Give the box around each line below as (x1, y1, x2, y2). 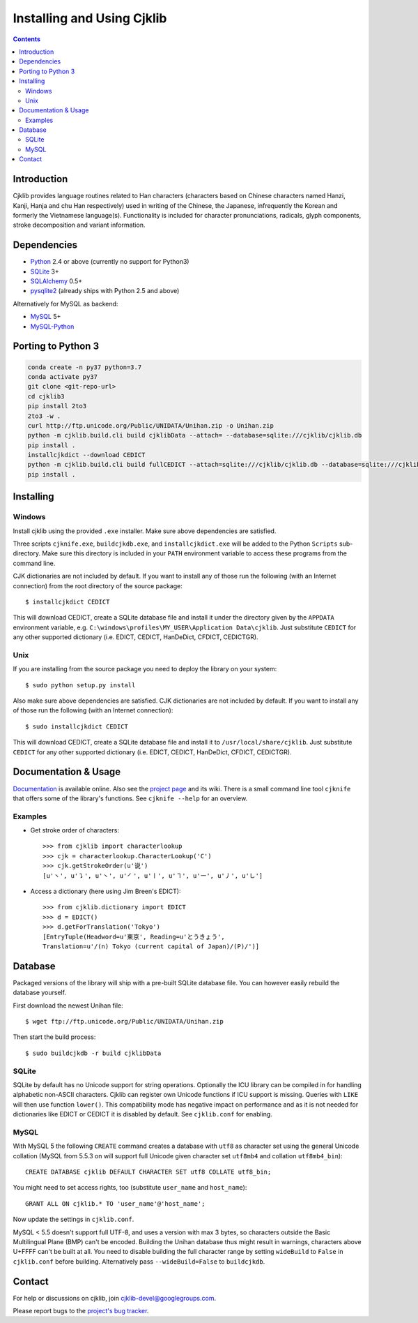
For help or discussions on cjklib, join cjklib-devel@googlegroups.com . (13, 1294, 216, 1302)
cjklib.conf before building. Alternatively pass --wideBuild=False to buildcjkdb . (13, 1257, 265, 1266)
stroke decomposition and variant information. (13, 221, 146, 230)
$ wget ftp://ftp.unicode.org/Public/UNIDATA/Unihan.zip (25, 1017, 224, 1026)
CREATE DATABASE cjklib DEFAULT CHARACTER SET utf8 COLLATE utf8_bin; (25, 1168, 272, 1176)
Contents (13, 35, 41, 43)
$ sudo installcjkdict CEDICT (25, 722, 129, 731)
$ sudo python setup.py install (25, 681, 136, 689)
